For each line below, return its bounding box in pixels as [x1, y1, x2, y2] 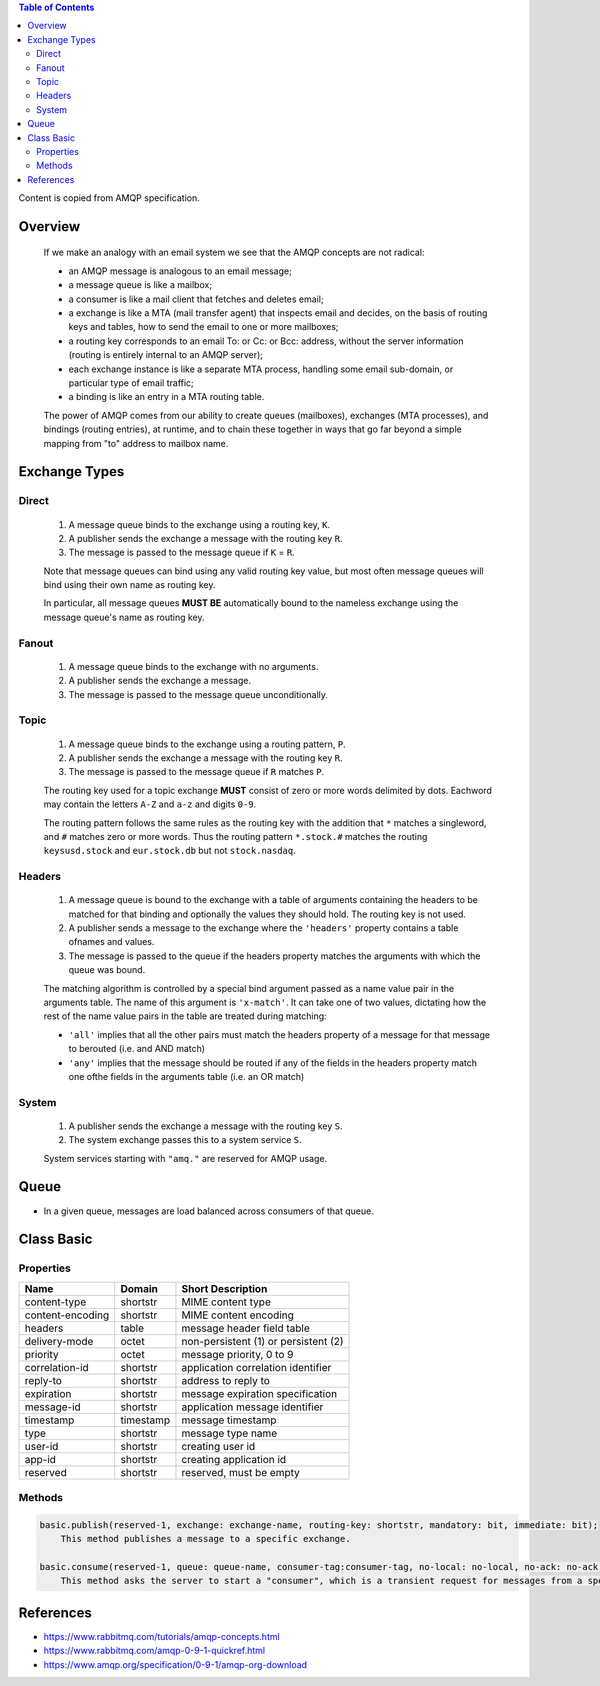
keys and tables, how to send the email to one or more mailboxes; [68, 321, 339, 333]
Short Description [181, 1281, 268, 1295]
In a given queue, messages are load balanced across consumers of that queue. [43, 1205, 374, 1217]
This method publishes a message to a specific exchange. [60, 1533, 351, 1545]
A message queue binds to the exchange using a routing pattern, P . [68, 738, 346, 750]
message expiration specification [181, 1386, 338, 1400]
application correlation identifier [181, 1360, 332, 1374]
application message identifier [181, 1400, 324, 1414]
